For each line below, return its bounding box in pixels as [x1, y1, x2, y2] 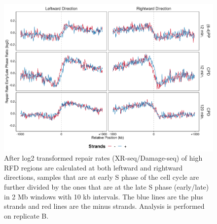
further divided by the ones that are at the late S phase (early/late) [4, 182, 209, 192]
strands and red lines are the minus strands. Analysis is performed [4, 201, 205, 211]
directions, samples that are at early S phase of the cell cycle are [4, 172, 199, 182]
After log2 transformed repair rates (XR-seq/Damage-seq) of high [4, 153, 203, 163]
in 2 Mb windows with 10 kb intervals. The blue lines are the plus [4, 191, 203, 201]
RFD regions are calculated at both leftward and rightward [4, 162, 183, 172]
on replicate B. [4, 210, 49, 221]
